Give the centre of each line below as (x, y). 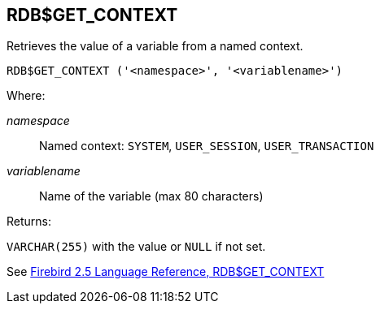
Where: (26, 96)
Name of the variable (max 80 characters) (151, 196)
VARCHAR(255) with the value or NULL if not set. (136, 247)
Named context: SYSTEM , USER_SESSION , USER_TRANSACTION (207, 146)
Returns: (29, 222)
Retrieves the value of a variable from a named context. (155, 46)
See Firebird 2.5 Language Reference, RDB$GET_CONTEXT (166, 272)
